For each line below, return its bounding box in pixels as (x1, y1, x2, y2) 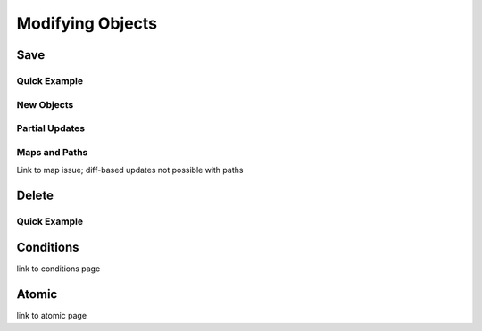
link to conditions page (16, 263, 101, 274)
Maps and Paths (16, 145, 88, 158)
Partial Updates (16, 122, 85, 135)
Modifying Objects (16, 13, 158, 33)
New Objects (16, 98, 74, 111)
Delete (16, 187, 54, 203)
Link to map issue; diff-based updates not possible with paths (16, 165, 244, 175)
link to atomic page (16, 310, 87, 321)
